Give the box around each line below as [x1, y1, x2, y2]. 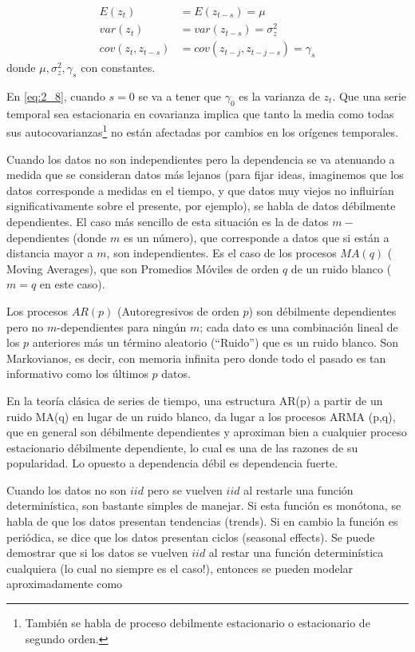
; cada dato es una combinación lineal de [200, 318, 398, 335]
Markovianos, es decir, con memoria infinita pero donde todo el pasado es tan [6, 349, 386, 366]
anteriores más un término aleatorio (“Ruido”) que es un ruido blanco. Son [32, 334, 399, 351]
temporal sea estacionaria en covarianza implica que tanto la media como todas [6, 105, 394, 121]
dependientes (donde [6, 229, 107, 245]
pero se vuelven [147, 481, 223, 498]
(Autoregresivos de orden [117, 302, 239, 319]
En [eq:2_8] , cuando [6, 87, 105, 104]
